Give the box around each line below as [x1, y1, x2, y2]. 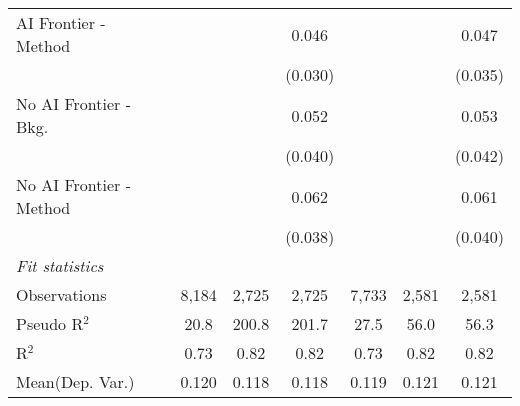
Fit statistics [16, 254, 104, 277]
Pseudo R [16, 312, 84, 335]
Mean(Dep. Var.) [16, 370, 135, 393]
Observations [16, 283, 107, 306]
